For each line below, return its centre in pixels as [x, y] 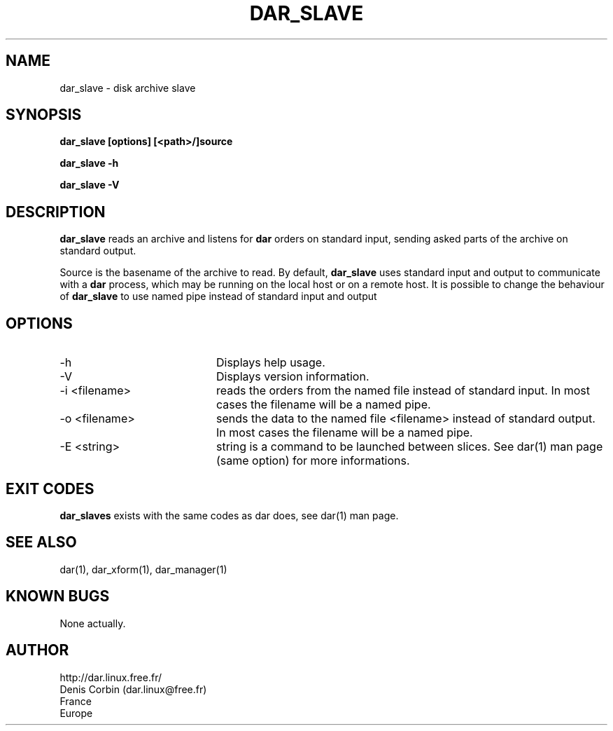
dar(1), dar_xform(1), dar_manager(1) [143, 569]
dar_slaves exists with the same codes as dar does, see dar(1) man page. [229, 515]
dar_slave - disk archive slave [128, 88]
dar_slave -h [89, 163]
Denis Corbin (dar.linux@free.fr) [133, 689]
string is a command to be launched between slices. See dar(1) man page [409, 447]
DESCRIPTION [56, 212]
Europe [76, 713]
